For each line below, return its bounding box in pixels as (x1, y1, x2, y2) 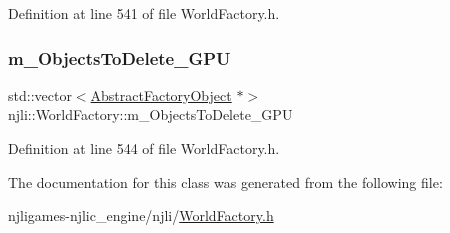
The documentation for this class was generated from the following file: (8, 171, 443, 192)
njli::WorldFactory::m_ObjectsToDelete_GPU (8, 104, 293, 125)
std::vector (8, 84, 72, 105)
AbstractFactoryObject (90, 84, 232, 105)
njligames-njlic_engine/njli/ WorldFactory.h (8, 205, 274, 226)
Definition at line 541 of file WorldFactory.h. (8, 3, 280, 23)
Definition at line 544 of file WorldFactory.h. (8, 138, 280, 158)
